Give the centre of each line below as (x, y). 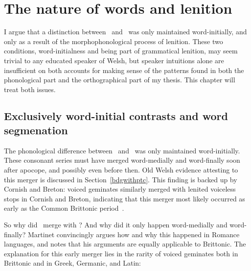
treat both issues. (30, 89)
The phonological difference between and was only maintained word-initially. (122, 150)
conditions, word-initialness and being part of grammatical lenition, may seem (121, 51)
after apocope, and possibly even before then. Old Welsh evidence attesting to (121, 170)
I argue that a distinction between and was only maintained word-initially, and (125, 32)
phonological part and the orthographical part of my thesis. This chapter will (120, 80)
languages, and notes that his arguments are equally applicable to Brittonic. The (125, 244)
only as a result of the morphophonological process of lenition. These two (114, 41)
